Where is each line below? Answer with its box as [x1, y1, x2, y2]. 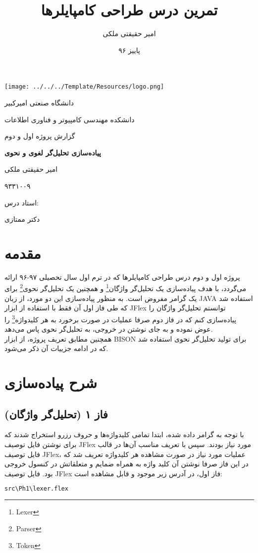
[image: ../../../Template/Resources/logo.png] [4, 83, 164, 91]
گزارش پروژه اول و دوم [4, 131, 75, 141]
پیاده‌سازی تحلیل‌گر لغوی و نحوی [4, 147, 101, 157]
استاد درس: [4, 197, 39, 207]
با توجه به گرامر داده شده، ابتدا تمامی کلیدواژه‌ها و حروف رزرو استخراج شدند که [4, 429, 244, 440]
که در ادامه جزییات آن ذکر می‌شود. [4, 343, 108, 353]
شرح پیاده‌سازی [4, 372, 98, 393]
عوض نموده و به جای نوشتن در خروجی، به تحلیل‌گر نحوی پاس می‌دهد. [4, 324, 213, 334]
